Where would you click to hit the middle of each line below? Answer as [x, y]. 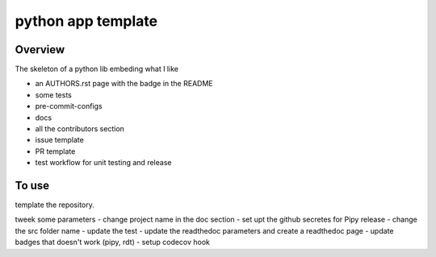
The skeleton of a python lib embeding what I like [97, 69]
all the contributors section [80, 129]
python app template [86, 21]
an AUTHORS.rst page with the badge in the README [124, 84]
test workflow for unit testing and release [103, 163]
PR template [55, 151]
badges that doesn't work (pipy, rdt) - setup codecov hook [112, 242]
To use [32, 186]
